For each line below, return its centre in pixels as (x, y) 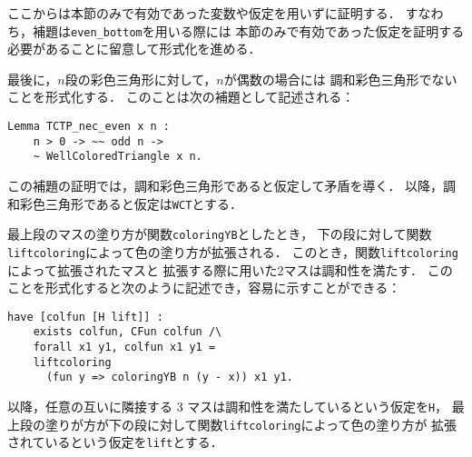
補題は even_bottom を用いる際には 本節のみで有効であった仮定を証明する (248, 30)
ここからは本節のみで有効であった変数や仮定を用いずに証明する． (204, 13)
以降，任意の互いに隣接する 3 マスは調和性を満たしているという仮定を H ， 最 (236, 407)
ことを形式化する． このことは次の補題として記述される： (181, 97)
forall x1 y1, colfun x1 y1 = (124, 348)
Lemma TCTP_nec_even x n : (88, 127)
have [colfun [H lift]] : (85, 317)
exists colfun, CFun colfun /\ (128, 332)
